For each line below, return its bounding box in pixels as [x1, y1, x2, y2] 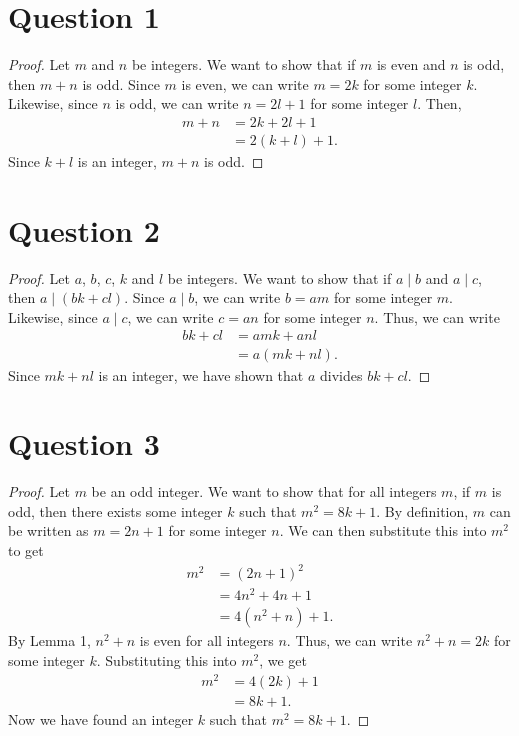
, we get [259, 649, 307, 670]
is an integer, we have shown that [98, 364, 304, 385]
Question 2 [8, 209, 160, 250]
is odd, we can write [115, 93, 239, 114]
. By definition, [376, 500, 469, 521]
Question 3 [8, 423, 160, 464]
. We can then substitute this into [279, 520, 487, 541]
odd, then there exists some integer [8, 500, 223, 521]
